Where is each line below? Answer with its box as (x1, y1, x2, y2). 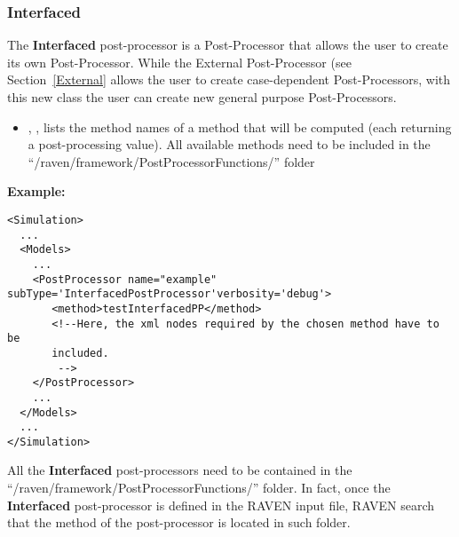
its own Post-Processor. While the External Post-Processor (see (7, 52, 352, 71)
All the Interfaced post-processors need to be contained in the (7, 461, 352, 479)
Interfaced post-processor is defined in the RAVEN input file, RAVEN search (7, 495, 435, 514)
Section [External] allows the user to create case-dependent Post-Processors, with (7, 70, 451, 89)
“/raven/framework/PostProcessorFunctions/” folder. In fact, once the (7, 478, 391, 497)
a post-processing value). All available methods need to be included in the (28, 135, 431, 154)
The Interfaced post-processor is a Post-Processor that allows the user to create (7, 36, 448, 54)
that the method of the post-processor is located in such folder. (7, 513, 351, 532)
